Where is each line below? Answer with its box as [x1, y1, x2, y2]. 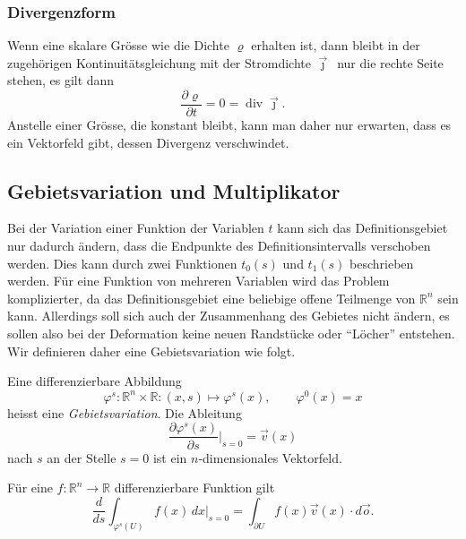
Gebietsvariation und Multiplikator [7, 176, 341, 204]
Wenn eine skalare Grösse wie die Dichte [7, 36, 229, 55]
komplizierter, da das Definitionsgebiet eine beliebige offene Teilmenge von [7, 288, 416, 307]
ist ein [152, 448, 187, 466]
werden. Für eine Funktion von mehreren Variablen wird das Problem [7, 271, 390, 290]
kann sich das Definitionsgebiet [277, 218, 448, 237]
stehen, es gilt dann [7, 71, 115, 90]
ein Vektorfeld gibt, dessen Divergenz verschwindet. [7, 133, 289, 151]
